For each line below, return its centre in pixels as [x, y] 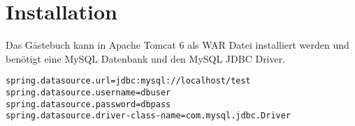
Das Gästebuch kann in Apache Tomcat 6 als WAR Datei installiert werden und [177, 45]
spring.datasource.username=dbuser [88, 92]
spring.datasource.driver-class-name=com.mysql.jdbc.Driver [148, 116]
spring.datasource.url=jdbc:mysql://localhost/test [128, 81]
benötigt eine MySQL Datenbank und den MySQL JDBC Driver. [146, 58]
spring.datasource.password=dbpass [88, 104]
